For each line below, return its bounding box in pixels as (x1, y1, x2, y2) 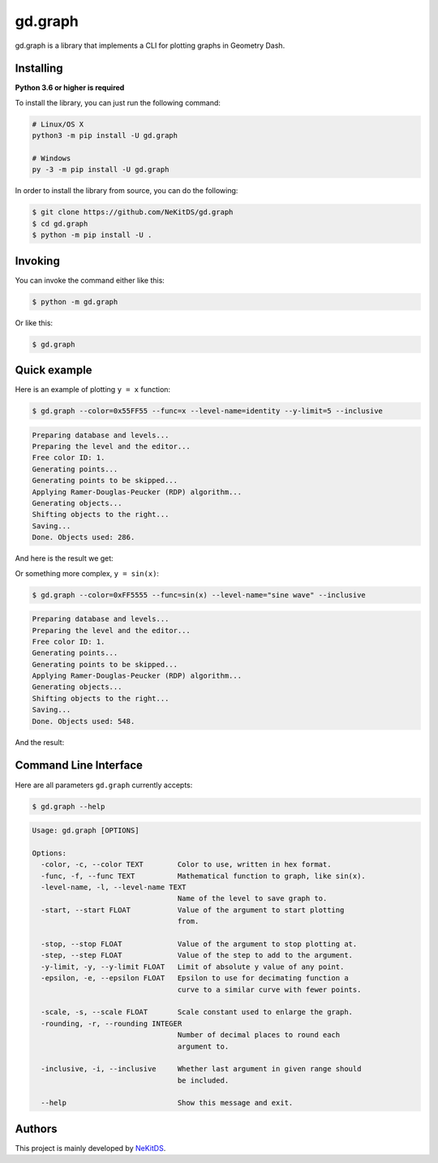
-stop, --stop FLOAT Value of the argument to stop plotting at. (41, 939, 358, 949)
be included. (177, 1075, 230, 1085)
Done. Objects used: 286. (32, 532, 135, 542)
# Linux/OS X (32, 119, 84, 129)
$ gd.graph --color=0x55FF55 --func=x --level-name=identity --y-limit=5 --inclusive (32, 407, 383, 416)
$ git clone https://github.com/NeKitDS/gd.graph (32, 208, 234, 217)
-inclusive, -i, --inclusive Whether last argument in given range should (41, 1064, 362, 1074)
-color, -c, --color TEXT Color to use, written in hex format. (41, 860, 332, 869)
